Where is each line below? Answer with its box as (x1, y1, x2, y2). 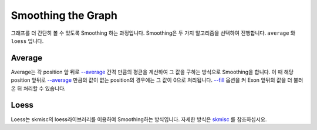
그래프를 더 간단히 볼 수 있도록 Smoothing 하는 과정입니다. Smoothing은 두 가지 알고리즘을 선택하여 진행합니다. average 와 (11, 29, 296, 36)
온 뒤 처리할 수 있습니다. (11, 85, 66, 92)
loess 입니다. (11, 37, 44, 44)
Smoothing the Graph (11, 9, 117, 22)
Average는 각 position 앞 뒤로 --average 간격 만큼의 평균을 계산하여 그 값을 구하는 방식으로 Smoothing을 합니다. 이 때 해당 (11, 68, 294, 75)
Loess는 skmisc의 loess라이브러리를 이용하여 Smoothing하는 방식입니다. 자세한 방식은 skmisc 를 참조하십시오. (11, 115, 267, 123)
